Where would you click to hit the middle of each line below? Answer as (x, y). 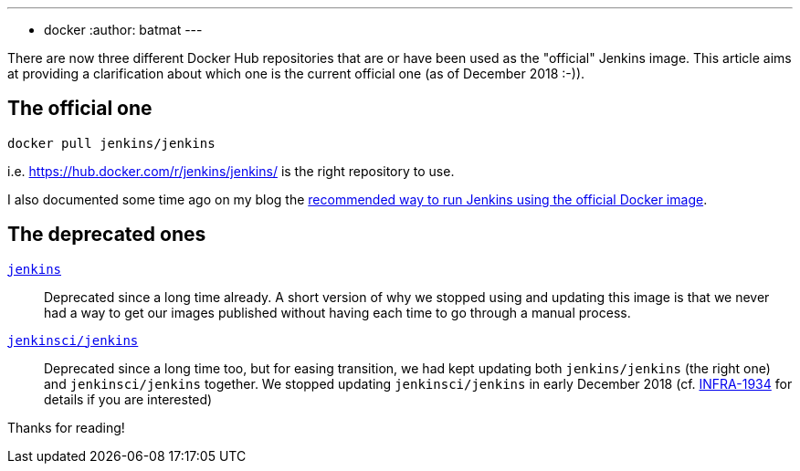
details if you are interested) (128, 399)
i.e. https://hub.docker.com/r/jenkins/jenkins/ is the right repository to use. (231, 171)
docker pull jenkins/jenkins (111, 143)
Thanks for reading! (66, 427)
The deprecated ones (107, 235)
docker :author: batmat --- (123, 30)
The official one (80, 109)
